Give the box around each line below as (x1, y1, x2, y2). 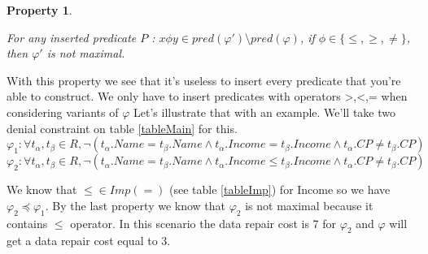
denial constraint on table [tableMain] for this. (7, 119, 238, 136)
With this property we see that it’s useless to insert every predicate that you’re (7, 71, 401, 88)
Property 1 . (7, 2, 72, 18)
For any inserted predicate (7, 28, 137, 45)
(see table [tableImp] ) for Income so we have (169, 181, 391, 198)
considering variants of (7, 103, 119, 120)
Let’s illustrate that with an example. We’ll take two (133, 103, 395, 120)
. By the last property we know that (45, 196, 226, 213)
